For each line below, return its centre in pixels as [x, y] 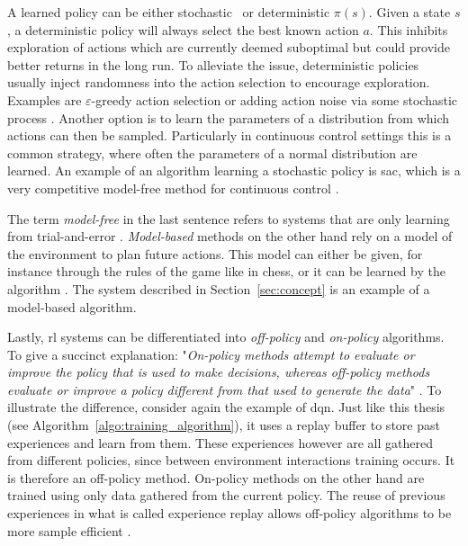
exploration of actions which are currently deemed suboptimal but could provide [229, 47]
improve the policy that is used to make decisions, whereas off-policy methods [219, 372]
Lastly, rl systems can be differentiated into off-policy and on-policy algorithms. [226, 337]
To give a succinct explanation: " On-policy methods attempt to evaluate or [211, 354]
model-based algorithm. [72, 306]
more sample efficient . [69, 530]
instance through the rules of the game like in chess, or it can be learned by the [226, 271]
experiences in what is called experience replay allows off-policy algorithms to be [229, 513]
